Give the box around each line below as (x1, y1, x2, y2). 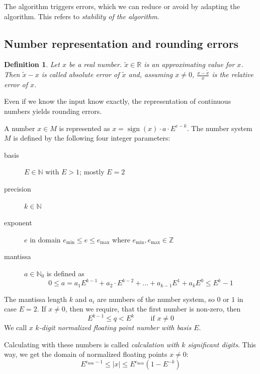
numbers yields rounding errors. (4, 106, 102, 116)
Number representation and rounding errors (4, 35, 239, 51)
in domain (30, 234, 61, 244)
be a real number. (68, 59, 122, 70)
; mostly (79, 166, 105, 177)
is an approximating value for (144, 59, 235, 70)
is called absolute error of (41, 69, 120, 80)
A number (4, 122, 35, 133)
